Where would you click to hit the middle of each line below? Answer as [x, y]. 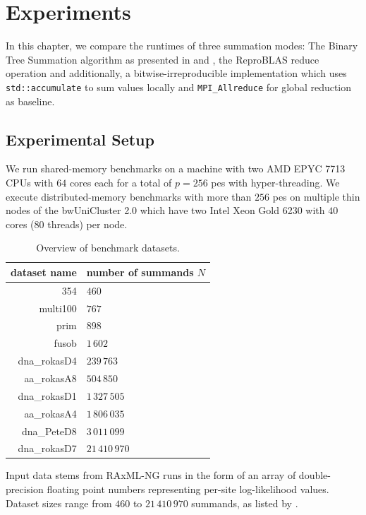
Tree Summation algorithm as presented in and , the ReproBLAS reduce [163, 59]
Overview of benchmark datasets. [108, 248]
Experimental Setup [80, 139]
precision [25, 489]
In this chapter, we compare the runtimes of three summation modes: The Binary [182, 46]
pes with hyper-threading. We [275, 182]
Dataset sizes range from [59, 503]
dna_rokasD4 [47, 361]
